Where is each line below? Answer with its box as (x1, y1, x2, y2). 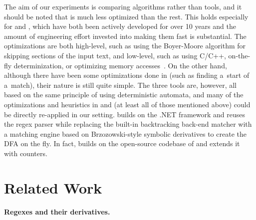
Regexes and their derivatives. (4, 207, 110, 217)
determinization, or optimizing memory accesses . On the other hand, (13, 60, 227, 70)
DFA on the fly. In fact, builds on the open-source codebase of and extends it (4, 138, 240, 149)
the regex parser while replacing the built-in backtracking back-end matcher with (4, 119, 252, 129)
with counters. (4, 148, 47, 158)
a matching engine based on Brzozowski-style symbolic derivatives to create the (4, 128, 247, 139)
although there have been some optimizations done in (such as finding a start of (4, 70, 250, 80)
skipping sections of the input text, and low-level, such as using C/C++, (4, 50, 226, 60)
